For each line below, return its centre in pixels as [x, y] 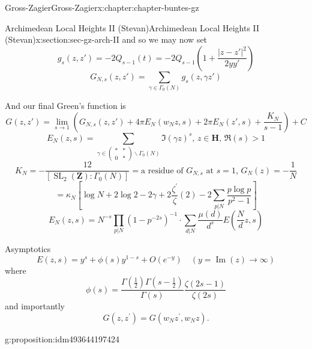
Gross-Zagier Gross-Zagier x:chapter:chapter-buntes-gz [102, 7]
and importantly [35, 306]
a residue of [162, 171]
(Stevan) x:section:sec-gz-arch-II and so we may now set [106, 39]
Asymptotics [28, 249]
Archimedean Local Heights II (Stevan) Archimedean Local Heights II [132, 27]
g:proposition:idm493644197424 [62, 338]
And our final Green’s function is [65, 106]
